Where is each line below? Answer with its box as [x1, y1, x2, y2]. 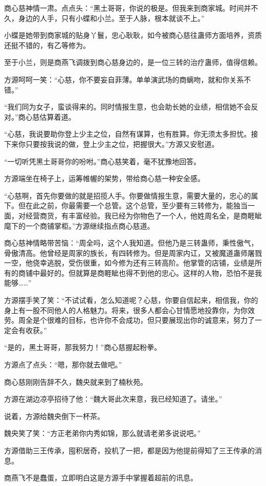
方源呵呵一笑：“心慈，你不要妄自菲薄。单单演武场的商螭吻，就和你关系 [4, 74, 244, 84]
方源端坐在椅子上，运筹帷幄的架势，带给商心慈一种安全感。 [4, 173, 205, 184]
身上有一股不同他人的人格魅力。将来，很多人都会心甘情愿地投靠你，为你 [4, 304, 248, 315]
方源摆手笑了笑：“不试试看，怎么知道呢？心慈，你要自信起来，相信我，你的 [4, 295, 258, 305]
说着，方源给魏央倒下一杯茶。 [4, 410, 104, 421]
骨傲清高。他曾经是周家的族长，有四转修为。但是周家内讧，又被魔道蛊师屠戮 [4, 247, 262, 258]
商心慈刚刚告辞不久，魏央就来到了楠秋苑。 [4, 376, 147, 387]
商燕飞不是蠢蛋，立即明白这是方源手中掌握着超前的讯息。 [4, 472, 197, 483]
